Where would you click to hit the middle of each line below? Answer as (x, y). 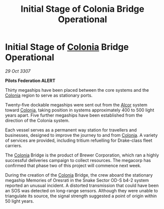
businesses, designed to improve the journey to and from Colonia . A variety (82, 135)
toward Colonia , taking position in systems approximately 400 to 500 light (80, 110)
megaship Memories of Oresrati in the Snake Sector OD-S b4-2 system (77, 180)
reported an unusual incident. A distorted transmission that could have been (82, 185)
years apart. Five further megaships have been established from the (74, 115)
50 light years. (20, 201)
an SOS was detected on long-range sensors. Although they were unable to (82, 190)
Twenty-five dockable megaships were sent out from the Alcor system (76, 104)
